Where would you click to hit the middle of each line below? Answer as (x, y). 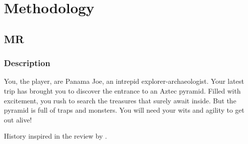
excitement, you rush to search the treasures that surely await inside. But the (120, 100)
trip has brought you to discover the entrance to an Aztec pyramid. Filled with (122, 90)
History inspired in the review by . (56, 136)
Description (27, 63)
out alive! (18, 119)
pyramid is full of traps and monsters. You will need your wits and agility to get (124, 110)
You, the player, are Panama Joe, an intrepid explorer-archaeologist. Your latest (124, 81)
